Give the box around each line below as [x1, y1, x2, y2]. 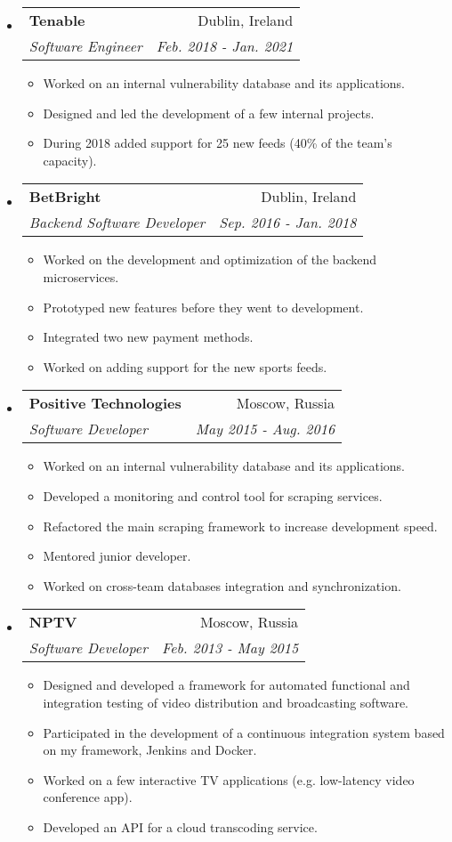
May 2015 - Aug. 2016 [195, 418, 335, 440]
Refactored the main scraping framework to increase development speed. [43, 516, 438, 535]
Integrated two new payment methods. [43, 328, 254, 346]
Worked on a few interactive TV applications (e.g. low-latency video [43, 770, 415, 789]
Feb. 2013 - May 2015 [161, 637, 299, 659]
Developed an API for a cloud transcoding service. [43, 817, 318, 836]
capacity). [43, 150, 97, 169]
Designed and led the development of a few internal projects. [43, 103, 375, 122]
